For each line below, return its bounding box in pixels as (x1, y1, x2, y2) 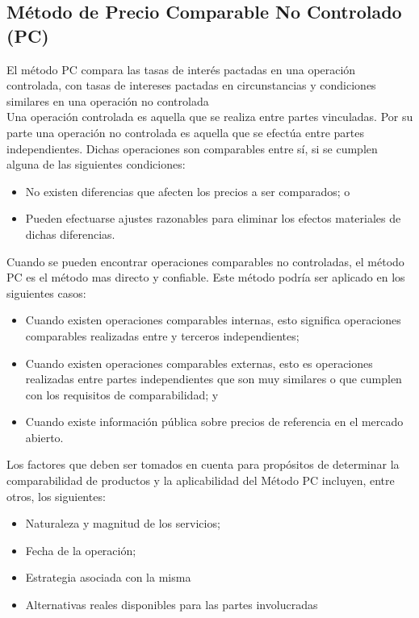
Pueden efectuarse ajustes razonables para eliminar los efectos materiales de (25, 210, 401, 227)
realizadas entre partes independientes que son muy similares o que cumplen (25, 370, 402, 387)
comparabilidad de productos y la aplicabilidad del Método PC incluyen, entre (6, 472, 395, 489)
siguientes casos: (6, 284, 86, 301)
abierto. (25, 428, 64, 445)
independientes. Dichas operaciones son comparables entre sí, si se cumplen (6, 140, 378, 157)
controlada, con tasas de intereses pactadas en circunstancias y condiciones (6, 77, 376, 94)
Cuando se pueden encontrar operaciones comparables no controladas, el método (6, 253, 404, 269)
